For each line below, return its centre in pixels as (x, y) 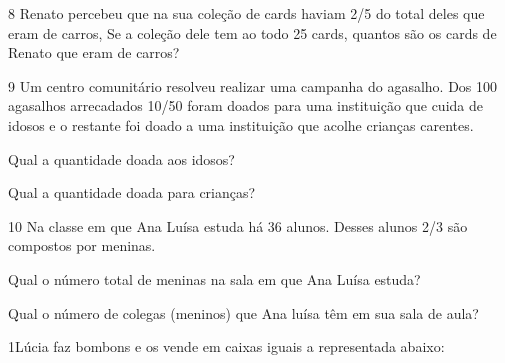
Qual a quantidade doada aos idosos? (121, 158)
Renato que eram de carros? (94, 52)
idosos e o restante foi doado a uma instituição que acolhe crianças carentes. (241, 124)
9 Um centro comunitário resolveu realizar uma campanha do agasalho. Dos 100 (253, 85)
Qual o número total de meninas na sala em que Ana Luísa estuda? (214, 278)
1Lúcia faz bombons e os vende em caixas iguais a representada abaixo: (226, 346)
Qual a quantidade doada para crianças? (132, 192)
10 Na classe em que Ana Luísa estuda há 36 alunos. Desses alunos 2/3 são (238, 225)
